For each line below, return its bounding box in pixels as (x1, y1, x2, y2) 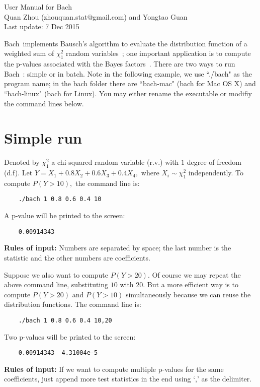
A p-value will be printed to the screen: (4, 210, 125, 221)
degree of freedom (187, 157, 241, 167)
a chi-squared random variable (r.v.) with (51, 157, 179, 167)
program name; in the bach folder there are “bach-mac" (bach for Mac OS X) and (4, 78, 256, 89)
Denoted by (4, 157, 40, 167)
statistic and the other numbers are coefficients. (4, 252, 150, 263)
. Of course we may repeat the (147, 269, 241, 280)
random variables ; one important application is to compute (66, 48, 251, 58)
